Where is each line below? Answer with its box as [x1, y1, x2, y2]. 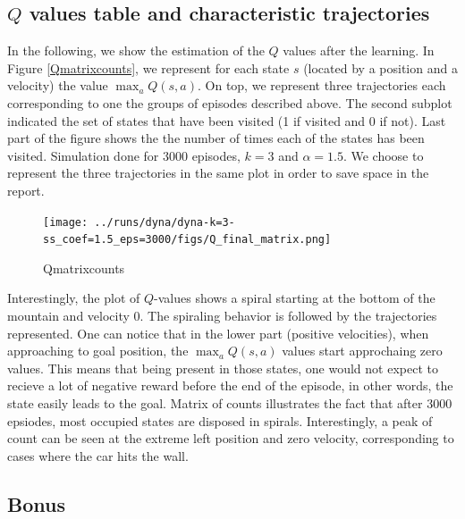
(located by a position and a [303, 58, 458, 77]
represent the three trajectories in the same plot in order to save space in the [7, 163, 429, 182]
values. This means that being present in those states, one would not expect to [7, 358, 438, 377]
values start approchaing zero [282, 341, 443, 360]
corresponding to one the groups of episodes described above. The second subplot [7, 93, 452, 112]
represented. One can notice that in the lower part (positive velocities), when [7, 323, 429, 342]
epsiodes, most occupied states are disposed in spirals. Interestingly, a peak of [7, 411, 433, 430]
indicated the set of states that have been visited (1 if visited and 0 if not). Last [7, 111, 446, 130]
